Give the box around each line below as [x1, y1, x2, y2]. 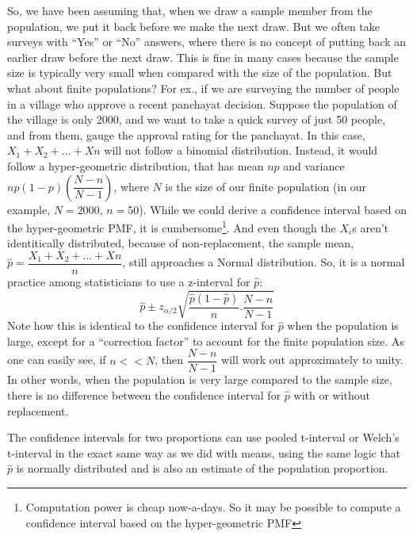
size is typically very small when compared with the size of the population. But [7, 64, 392, 81]
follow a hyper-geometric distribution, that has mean [7, 157, 264, 174]
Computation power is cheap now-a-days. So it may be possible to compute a [25, 498, 401, 515]
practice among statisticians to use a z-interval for [7, 274, 250, 290]
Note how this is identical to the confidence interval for [7, 317, 274, 334]
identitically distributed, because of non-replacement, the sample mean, [7, 235, 354, 251]
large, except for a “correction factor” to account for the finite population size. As [7, 332, 404, 349]
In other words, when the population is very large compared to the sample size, [7, 371, 392, 388]
